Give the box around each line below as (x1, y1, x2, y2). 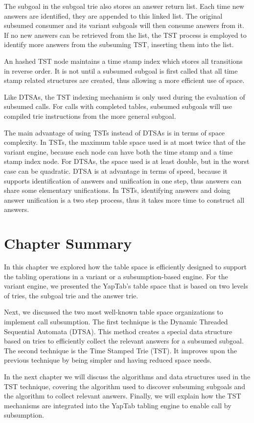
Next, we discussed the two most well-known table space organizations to (4, 307, 223, 317)
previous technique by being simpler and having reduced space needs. (4, 355, 212, 365)
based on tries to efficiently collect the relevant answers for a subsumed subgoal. (4, 336, 244, 346)
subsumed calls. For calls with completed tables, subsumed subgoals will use (4, 101, 232, 111)
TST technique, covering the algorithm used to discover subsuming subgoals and (4, 381, 245, 391)
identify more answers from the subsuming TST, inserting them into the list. (4, 39, 234, 50)
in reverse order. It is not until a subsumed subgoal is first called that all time (4, 65, 238, 76)
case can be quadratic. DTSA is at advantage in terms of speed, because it (4, 165, 228, 176)
